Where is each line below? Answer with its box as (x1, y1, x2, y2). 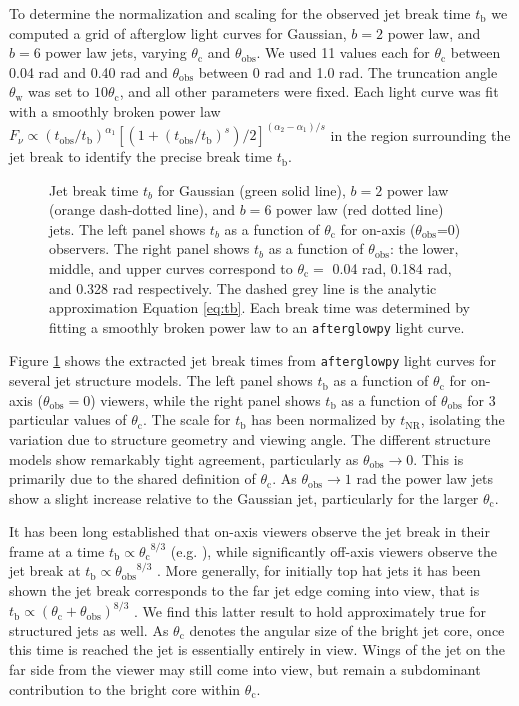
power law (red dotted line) (276, 199, 444, 220)
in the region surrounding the (330, 124, 511, 145)
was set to (28, 81, 90, 102)
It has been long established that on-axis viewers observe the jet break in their (9, 521, 490, 542)
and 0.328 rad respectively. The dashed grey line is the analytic (49, 277, 437, 298)
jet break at (9, 560, 81, 581)
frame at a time (9, 540, 105, 561)
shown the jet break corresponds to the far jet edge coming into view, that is (9, 580, 480, 601)
